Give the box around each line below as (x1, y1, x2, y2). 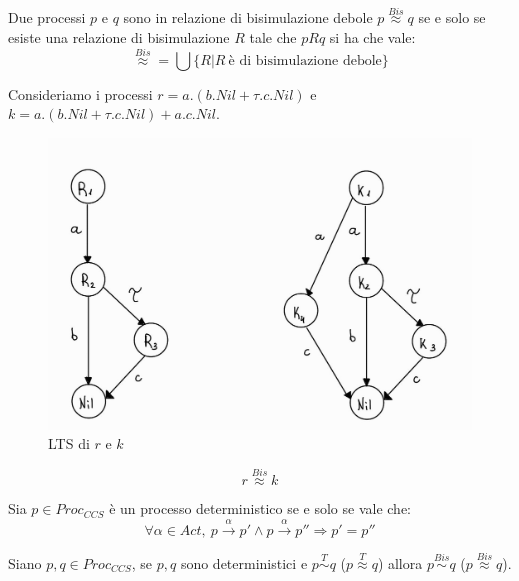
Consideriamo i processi (8, 83, 153, 104)
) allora (377, 552, 423, 573)
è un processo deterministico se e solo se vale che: (109, 498, 412, 519)
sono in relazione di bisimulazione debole (123, 7, 373, 28)
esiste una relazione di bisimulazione (8, 26, 230, 47)
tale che (249, 26, 297, 47)
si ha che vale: (329, 26, 416, 47)
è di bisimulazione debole (228, 53, 382, 68)
